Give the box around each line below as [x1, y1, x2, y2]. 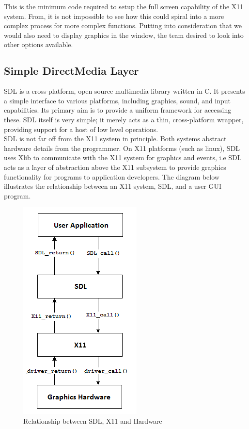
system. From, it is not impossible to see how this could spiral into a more [4, 11, 224, 21]
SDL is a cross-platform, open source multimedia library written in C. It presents [4, 86, 245, 96]
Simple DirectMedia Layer [4, 63, 139, 78]
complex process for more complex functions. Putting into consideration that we [4, 20, 242, 31]
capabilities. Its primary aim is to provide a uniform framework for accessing [4, 105, 232, 115]
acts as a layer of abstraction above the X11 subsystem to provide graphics [4, 162, 226, 172]
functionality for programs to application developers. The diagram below [4, 171, 219, 181]
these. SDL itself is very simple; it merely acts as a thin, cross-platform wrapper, [4, 114, 244, 124]
